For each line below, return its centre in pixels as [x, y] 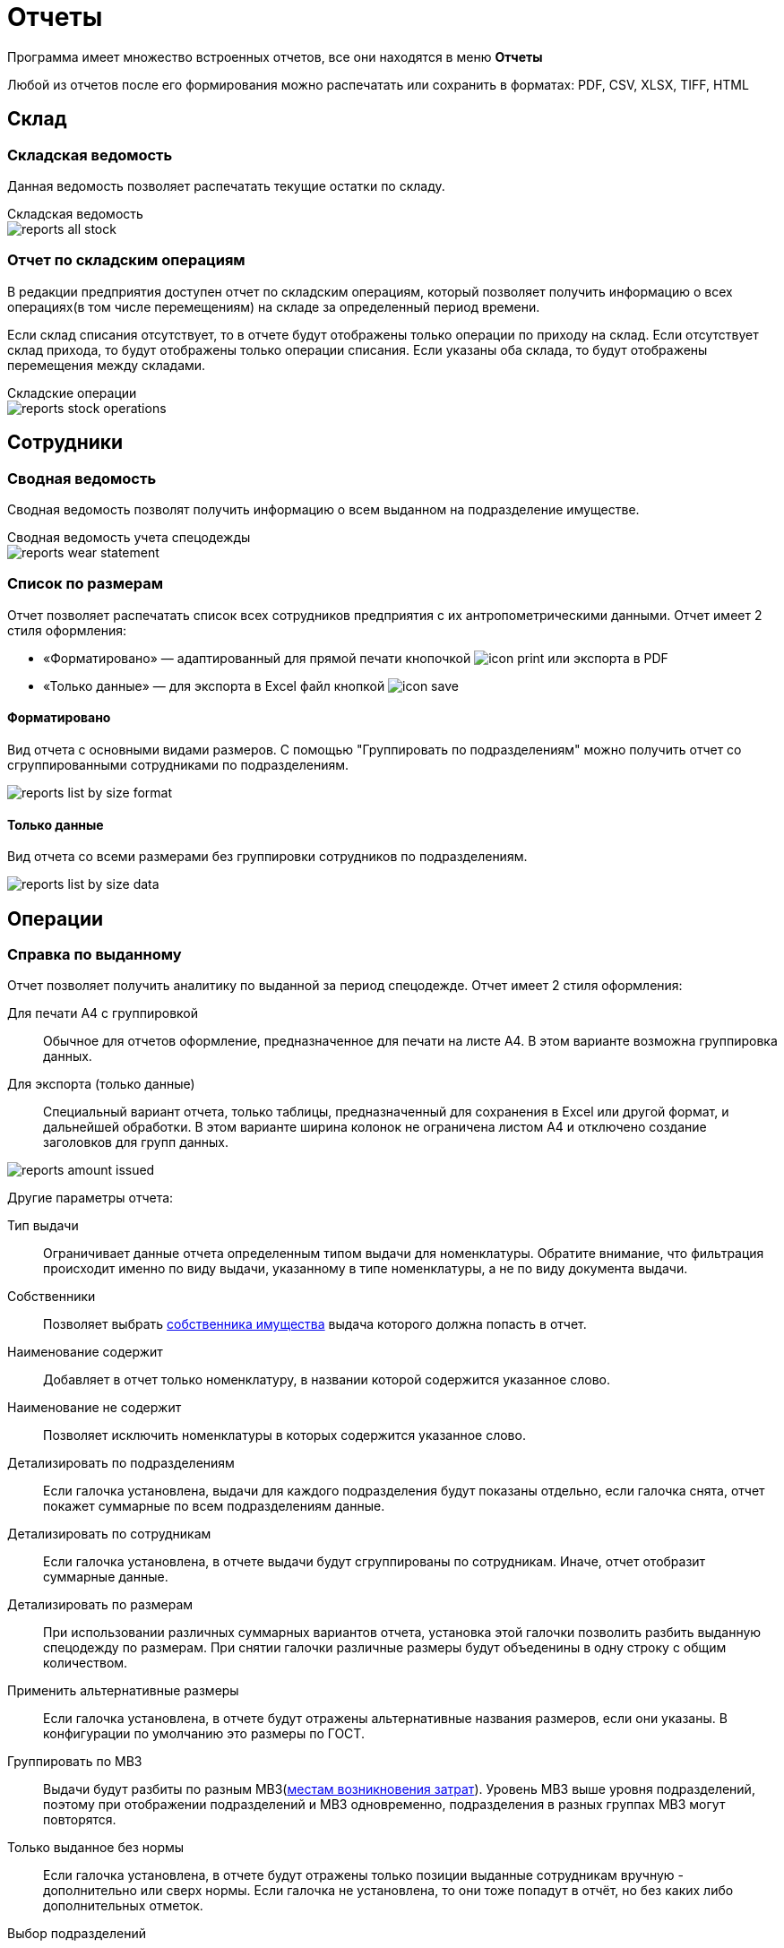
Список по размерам [86, 584]
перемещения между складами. [107, 365]
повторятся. [80, 1820]
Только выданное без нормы [96, 1848]
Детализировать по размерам [100, 1605]
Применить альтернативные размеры [123, 1691]
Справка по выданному [95, 954]
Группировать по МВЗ [75, 1762]
